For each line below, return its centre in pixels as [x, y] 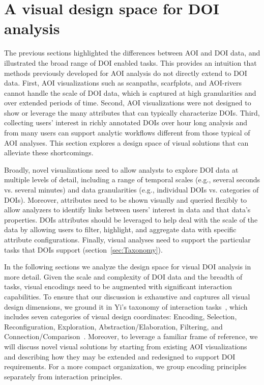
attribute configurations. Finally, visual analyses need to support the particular [127, 239]
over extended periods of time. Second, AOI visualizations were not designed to [128, 103]
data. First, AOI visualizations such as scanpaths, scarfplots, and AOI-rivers [123, 83]
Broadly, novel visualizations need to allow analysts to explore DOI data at [121, 169]
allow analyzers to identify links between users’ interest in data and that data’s [127, 210]
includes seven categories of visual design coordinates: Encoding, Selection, [121, 317]
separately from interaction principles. [63, 376]
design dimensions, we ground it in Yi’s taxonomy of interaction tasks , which [126, 306]
